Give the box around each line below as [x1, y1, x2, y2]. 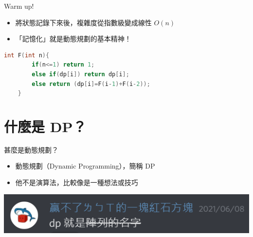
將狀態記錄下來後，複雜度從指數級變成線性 [15, 17, 152, 27]
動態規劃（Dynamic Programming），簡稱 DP [15, 161, 155, 171]
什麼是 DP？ [4, 116, 87, 136]
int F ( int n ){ [4, 51, 50, 59]
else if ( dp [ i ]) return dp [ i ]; [32, 70, 129, 78]
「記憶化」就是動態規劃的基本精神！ [15, 34, 131, 44]
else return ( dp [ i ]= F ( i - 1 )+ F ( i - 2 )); [32, 80, 150, 87]
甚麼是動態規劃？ [4, 144, 58, 154]
